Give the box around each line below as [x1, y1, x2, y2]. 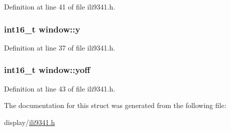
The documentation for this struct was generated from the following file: [4, 100, 226, 110]
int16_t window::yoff [4, 63, 90, 76]
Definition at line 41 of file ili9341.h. [4, 1, 116, 11]
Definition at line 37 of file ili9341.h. [4, 42, 116, 52]
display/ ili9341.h [4, 116, 55, 127]
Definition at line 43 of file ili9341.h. [4, 83, 116, 93]
